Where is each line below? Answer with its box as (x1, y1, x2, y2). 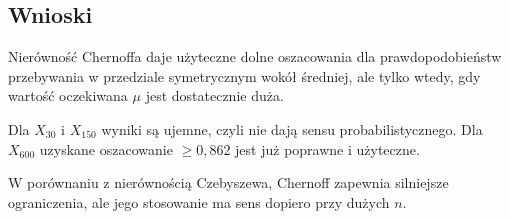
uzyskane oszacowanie (39, 138, 173, 159)
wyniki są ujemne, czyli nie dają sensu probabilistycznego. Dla (101, 118, 483, 139)
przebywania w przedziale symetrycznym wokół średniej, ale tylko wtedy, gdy (8, 65, 481, 86)
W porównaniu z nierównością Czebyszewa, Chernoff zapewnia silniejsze (8, 172, 449, 193)
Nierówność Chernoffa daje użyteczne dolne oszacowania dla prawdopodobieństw (8, 46, 502, 67)
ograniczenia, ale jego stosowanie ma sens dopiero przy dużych (8, 191, 390, 212)
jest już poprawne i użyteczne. (235, 138, 420, 159)
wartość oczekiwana (8, 85, 128, 106)
